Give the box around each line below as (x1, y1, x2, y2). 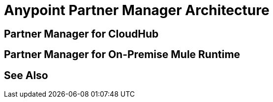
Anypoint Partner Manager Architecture (4, 2, 270, 19)
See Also (4, 69, 48, 82)
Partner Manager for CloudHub (4, 27, 159, 40)
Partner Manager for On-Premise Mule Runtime (4, 48, 241, 61)
